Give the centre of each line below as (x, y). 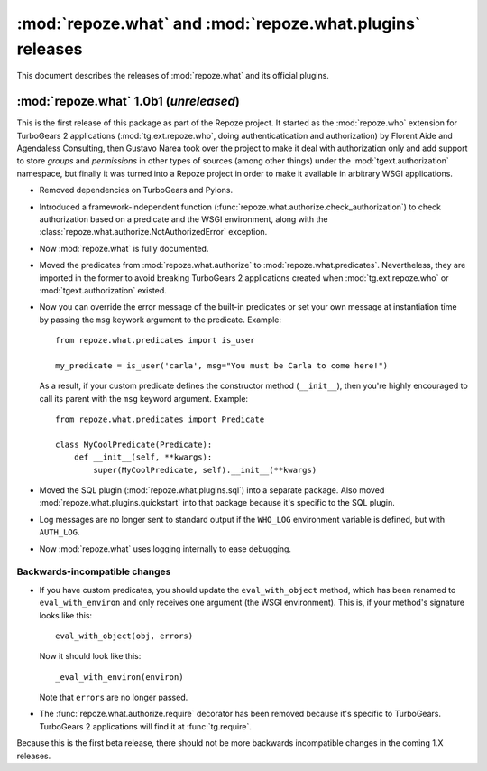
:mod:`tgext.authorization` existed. (103, 290)
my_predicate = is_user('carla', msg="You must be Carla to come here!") (222, 365)
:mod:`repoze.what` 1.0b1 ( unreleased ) (129, 102)
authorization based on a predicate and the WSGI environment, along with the (184, 219)
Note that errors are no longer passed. (114, 697)
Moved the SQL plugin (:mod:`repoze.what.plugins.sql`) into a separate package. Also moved (212, 490)
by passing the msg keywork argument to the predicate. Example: (161, 320)
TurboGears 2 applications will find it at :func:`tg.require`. (145, 726)
